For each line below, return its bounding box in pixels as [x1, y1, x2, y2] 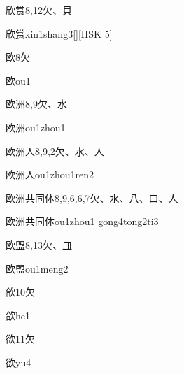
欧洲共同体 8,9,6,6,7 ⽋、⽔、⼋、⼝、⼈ [6, 190, 178, 205]
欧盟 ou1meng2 [6, 261, 69, 275]
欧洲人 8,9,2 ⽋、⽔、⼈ [6, 143, 104, 158]
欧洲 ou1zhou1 [6, 120, 66, 134]
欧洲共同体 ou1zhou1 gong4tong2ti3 [6, 214, 159, 229]
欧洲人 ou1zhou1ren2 [6, 167, 94, 182]
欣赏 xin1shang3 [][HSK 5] [6, 26, 113, 41]
